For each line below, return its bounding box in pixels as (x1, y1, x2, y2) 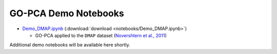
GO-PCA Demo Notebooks (9, 8, 124, 19)
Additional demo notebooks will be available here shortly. (9, 42, 130, 48)
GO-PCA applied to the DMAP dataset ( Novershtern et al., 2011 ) (35, 32, 167, 38)
